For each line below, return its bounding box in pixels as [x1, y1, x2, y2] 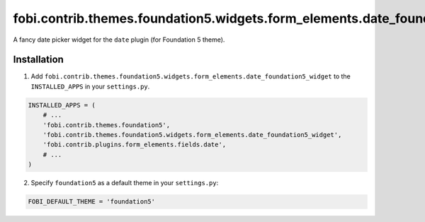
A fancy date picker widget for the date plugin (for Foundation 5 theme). [13, 35, 225, 44]
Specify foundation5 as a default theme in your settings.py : [30, 179, 219, 187]
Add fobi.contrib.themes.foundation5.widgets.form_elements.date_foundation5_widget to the [30, 72, 351, 81]
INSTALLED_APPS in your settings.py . [30, 82, 150, 90]
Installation [13, 54, 64, 66]
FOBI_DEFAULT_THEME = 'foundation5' [28, 198, 156, 206]
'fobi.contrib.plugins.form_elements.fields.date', [42, 141, 227, 148]
